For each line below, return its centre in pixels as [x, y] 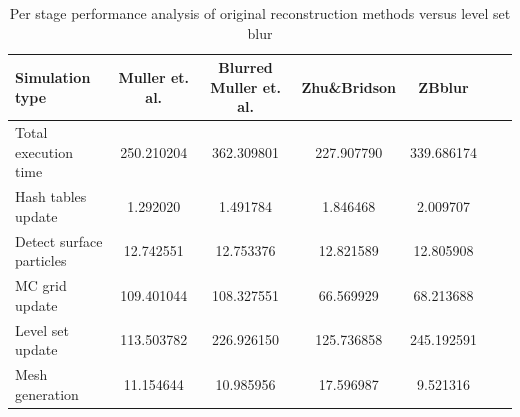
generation [47, 393]
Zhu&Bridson [349, 86]
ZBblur [443, 86]
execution [44, 151]
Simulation [53, 76]
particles [41, 260]
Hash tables [51, 196]
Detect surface [59, 240]
